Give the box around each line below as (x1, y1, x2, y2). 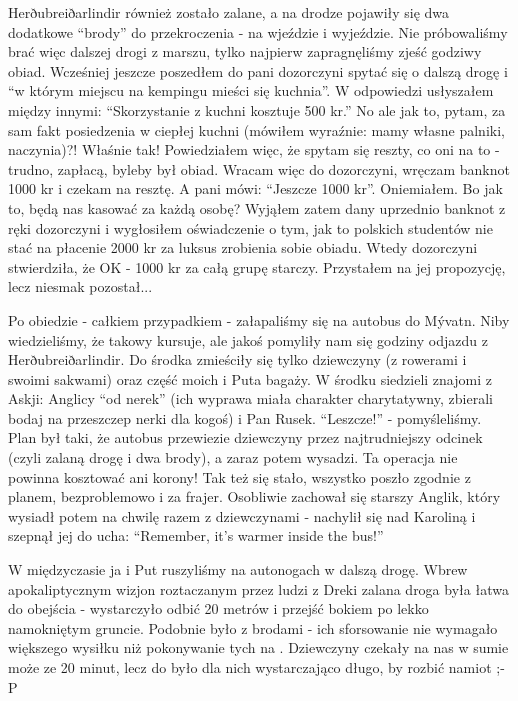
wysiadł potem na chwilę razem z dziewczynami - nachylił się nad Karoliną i (8, 505, 476, 526)
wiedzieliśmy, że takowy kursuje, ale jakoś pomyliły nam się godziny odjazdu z (8, 329, 488, 350)
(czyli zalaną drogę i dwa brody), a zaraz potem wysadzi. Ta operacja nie (8, 447, 458, 468)
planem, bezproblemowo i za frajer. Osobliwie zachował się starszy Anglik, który (8, 486, 501, 507)
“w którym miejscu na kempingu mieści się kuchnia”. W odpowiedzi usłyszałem (8, 80, 494, 101)
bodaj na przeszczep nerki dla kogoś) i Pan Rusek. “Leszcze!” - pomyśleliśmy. (8, 407, 482, 428)
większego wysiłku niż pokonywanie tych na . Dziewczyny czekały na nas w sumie (8, 637, 509, 658)
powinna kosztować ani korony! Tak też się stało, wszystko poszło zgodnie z (8, 466, 471, 487)
